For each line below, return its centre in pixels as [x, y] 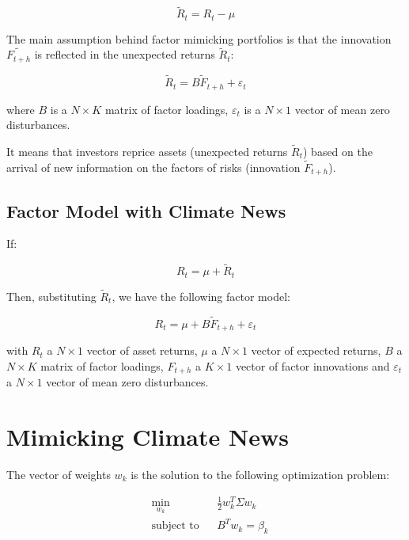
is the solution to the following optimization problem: [260, 474]
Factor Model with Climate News [146, 210]
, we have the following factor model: [201, 296]
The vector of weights [59, 474]
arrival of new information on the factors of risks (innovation [153, 167]
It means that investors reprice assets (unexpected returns [147, 152]
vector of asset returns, [142, 350]
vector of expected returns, [316, 350]
